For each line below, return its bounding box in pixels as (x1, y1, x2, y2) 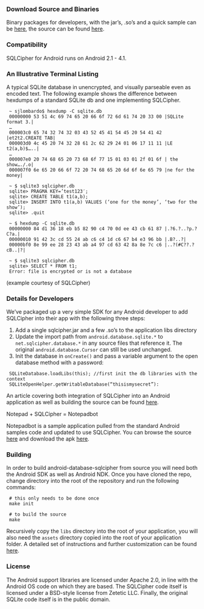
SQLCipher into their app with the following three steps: (6, 315, 146, 322)
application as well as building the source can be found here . (6, 398, 160, 406)
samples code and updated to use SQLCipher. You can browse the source (6, 429, 192, 436)
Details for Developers (6, 294, 74, 303)
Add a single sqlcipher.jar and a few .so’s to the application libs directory (15, 326, 197, 334)
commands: (6, 484, 37, 491)
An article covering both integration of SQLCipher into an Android (6, 392, 171, 400)
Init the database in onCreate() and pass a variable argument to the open (15, 353, 199, 360)
